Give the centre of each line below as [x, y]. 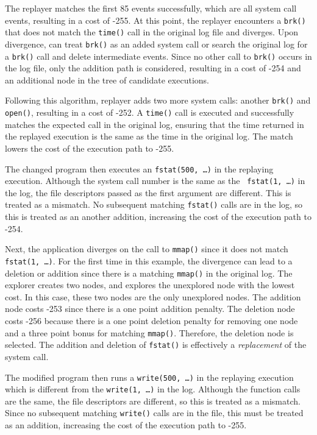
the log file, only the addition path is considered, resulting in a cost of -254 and [153, 68]
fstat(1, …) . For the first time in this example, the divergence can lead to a [149, 260]
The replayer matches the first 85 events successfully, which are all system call [151, 8]
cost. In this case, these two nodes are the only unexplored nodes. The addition [153, 296]
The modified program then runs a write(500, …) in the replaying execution [149, 377]
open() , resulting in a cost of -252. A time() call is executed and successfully [150, 112]
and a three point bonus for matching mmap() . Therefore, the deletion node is [149, 332]
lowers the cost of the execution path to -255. [90, 148]
